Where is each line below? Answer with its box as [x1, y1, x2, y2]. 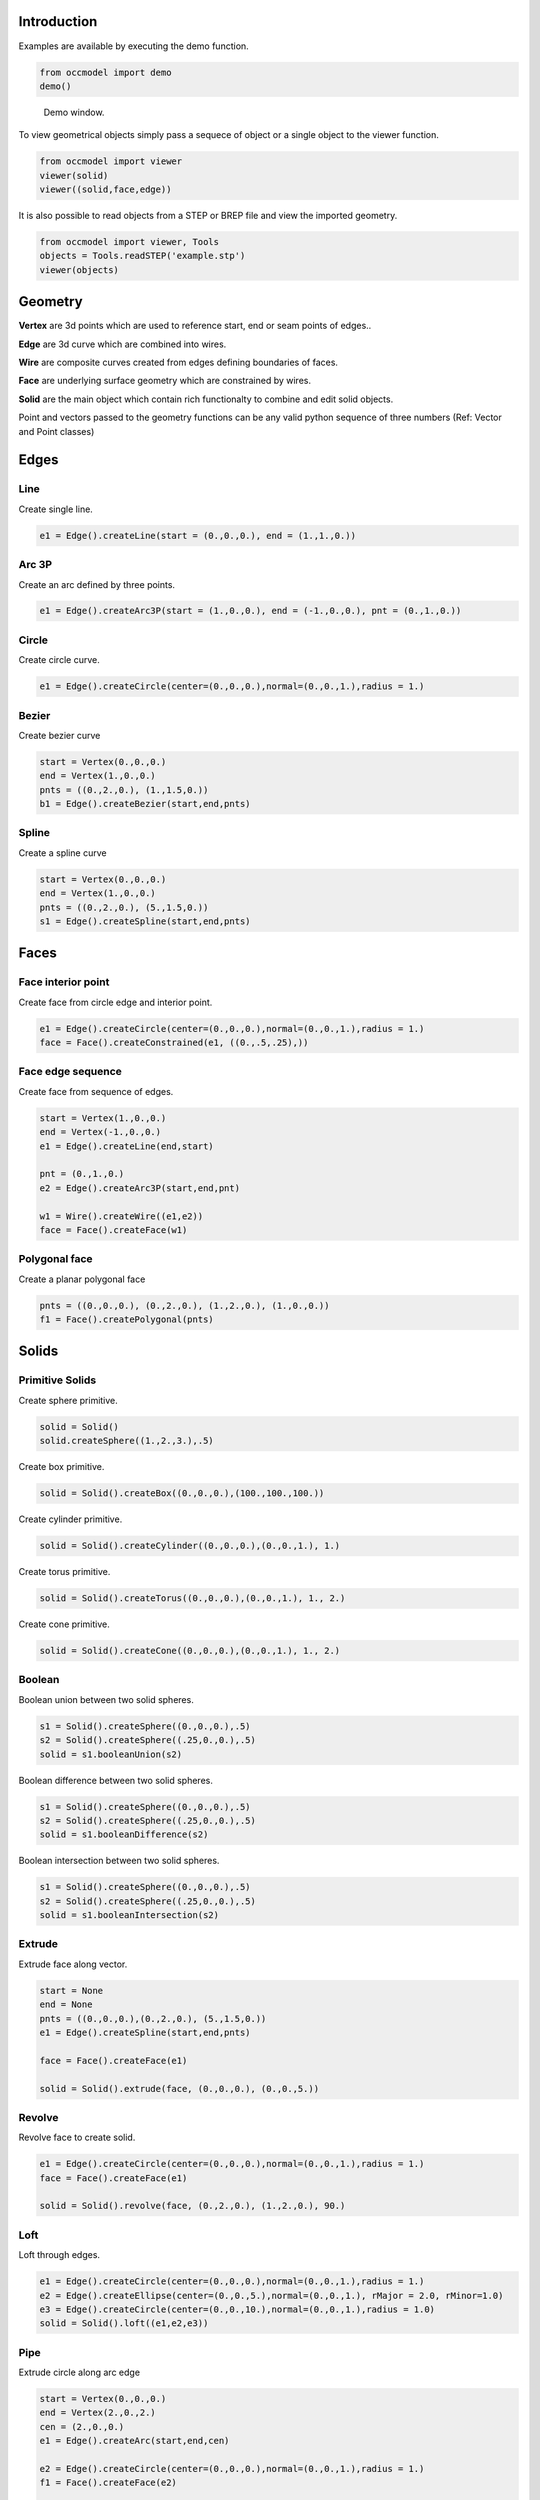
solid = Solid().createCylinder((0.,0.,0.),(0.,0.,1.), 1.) [39, 1540, 341, 1552]
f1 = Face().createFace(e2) [39, 2477, 177, 2489]
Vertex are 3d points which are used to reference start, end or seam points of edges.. [18, 320, 372, 332]
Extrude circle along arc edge [18, 2366, 140, 2379]
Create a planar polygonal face [18, 1273, 146, 1285]
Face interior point [18, 975, 110, 989]
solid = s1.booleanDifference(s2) [39, 1829, 209, 1840]
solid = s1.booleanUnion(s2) [39, 1748, 183, 1760]
